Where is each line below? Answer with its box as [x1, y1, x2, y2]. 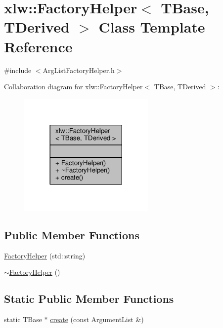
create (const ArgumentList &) [50, 314, 144, 325]
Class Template [98, 17, 205, 37]
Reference [4, 36, 73, 56]
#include [4, 65, 32, 75]
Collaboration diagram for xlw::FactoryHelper [4, 81, 143, 92]
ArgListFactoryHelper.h [43, 65, 115, 75]
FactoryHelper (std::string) [4, 250, 86, 260]
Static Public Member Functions [4, 291, 174, 306]
